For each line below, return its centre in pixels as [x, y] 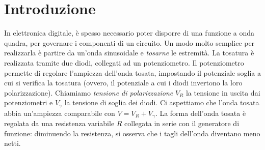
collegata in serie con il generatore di [182, 123]
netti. [12, 143]
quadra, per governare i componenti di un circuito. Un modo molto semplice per [129, 42]
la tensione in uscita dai [223, 92]
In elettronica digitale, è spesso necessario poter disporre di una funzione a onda [129, 33]
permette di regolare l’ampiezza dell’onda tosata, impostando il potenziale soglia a [132, 72]
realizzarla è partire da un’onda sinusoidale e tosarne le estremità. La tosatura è [129, 53]
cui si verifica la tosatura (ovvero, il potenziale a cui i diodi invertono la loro [123, 83]
